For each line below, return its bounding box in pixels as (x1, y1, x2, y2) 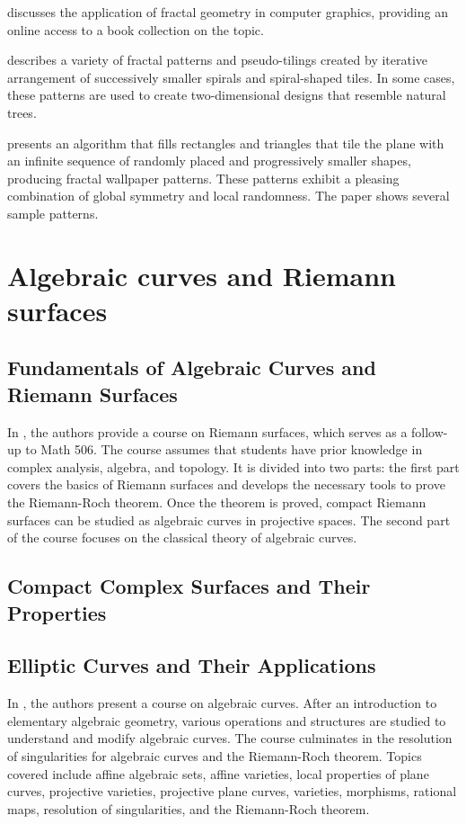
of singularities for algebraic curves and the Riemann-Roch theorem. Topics (7, 747, 422, 765)
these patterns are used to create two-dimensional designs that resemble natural (7, 85, 446, 104)
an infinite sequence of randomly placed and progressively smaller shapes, (7, 151, 411, 170)
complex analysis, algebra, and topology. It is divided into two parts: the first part (7, 457, 460, 476)
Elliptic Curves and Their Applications (7, 651, 376, 679)
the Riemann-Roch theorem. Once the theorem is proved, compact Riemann (7, 493, 426, 512)
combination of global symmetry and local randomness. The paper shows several (7, 186, 450, 205)
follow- (411, 422, 448, 441)
